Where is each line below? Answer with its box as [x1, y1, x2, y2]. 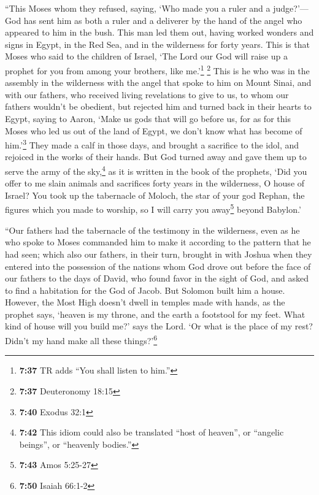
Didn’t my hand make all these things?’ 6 [5, 332, 158, 347]
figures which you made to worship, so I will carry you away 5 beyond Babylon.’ [5, 201, 301, 216]
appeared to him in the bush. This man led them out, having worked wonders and [5, 26, 314, 39]
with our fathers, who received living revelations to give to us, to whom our [5, 88, 289, 101]
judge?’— [273, 2, 309, 14]
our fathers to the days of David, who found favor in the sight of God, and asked [5, 272, 309, 285]
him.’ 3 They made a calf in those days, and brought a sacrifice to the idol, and [5, 137, 299, 151]
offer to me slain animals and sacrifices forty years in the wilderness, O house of [5, 177, 305, 190]
